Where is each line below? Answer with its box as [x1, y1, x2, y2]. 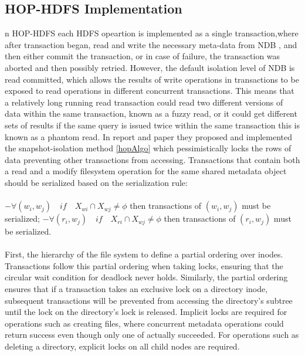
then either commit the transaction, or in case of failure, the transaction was [5, 50, 280, 62]
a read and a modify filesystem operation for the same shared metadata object [5, 165, 287, 177]
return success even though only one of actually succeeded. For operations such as [5, 328, 299, 341]
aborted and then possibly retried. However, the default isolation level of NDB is [5, 61, 295, 73]
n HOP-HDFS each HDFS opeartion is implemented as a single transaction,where [5, 27, 299, 39]
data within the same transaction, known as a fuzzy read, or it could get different [5, 107, 297, 120]
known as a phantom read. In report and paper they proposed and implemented [5, 130, 293, 143]
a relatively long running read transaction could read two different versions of [5, 96, 283, 108]
